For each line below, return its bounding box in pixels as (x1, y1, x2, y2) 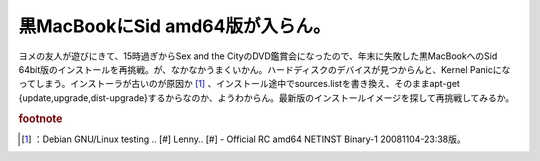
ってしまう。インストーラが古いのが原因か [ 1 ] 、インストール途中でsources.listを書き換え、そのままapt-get (18, 78, 460, 90)
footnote (18, 111, 63, 125)
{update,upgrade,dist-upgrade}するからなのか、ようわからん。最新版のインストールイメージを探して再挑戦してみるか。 (18, 91, 515, 104)
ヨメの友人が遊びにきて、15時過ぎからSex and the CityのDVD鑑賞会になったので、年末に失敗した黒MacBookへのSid (18, 50, 498, 62)
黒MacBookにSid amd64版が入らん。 (18, 15, 331, 37)
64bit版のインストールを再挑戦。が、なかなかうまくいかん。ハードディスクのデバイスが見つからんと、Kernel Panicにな (18, 63, 511, 75)
